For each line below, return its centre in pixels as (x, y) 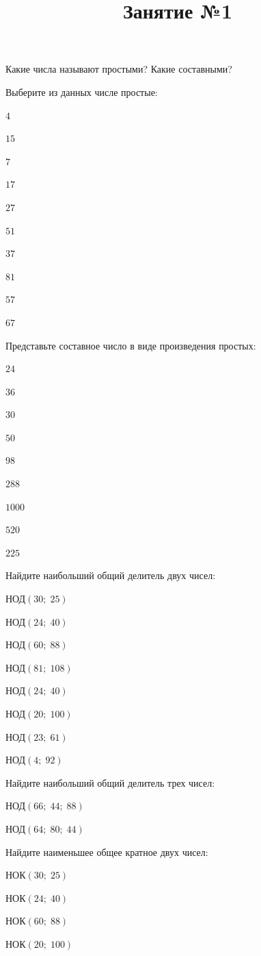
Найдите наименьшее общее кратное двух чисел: (107, 851)
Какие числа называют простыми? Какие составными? (119, 69)
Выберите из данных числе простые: (82, 91)
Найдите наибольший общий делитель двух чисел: (111, 575)
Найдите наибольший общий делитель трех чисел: (110, 782)
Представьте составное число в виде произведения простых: (131, 345)
